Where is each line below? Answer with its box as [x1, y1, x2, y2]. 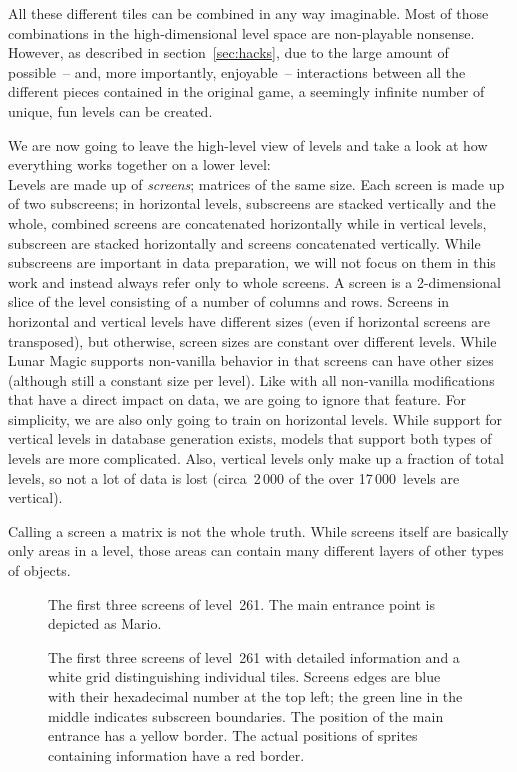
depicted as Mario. [48, 613, 162, 634]
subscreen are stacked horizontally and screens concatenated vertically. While [8, 232, 481, 253]
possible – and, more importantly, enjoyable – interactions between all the [8, 61, 466, 82]
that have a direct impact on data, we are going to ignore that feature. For [8, 389, 467, 410]
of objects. [8, 560, 71, 581]
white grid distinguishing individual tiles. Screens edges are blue [48, 666, 441, 687]
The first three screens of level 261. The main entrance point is [48, 593, 435, 614]
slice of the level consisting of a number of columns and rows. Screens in [8, 291, 450, 312]
